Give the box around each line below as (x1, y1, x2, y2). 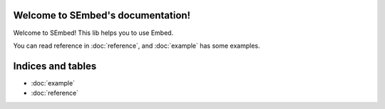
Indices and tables (13, 60, 97, 72)
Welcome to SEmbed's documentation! (13, 9, 191, 21)
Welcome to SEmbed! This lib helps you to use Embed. (13, 28, 174, 37)
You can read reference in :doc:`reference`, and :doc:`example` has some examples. (13, 41, 260, 50)
